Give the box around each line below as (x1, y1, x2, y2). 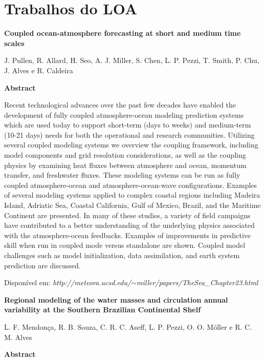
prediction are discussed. (4, 260, 81, 270)
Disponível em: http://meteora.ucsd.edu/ (4, 277, 131, 288)
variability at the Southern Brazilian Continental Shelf (4, 304, 201, 315)
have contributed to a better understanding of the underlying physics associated (4, 220, 255, 230)
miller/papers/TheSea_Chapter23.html (136, 277, 258, 288)
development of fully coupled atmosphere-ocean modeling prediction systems (4, 109, 244, 120)
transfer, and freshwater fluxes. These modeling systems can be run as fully (4, 169, 240, 180)
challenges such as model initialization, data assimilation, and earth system (4, 250, 240, 260)
